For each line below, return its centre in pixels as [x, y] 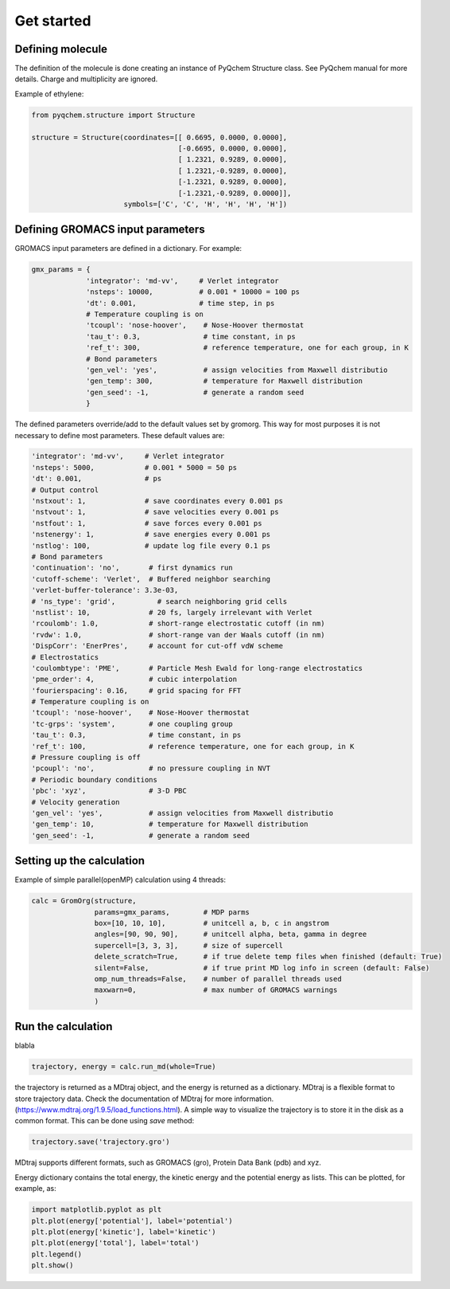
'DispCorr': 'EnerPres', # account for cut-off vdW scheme [157, 646]
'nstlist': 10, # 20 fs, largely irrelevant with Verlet [172, 612]
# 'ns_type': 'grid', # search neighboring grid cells [159, 601]
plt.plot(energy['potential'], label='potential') [132, 1220]
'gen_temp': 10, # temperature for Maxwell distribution [170, 824]
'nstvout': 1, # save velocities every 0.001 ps [155, 512]
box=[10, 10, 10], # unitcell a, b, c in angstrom [212, 923]
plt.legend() [57, 1254]
